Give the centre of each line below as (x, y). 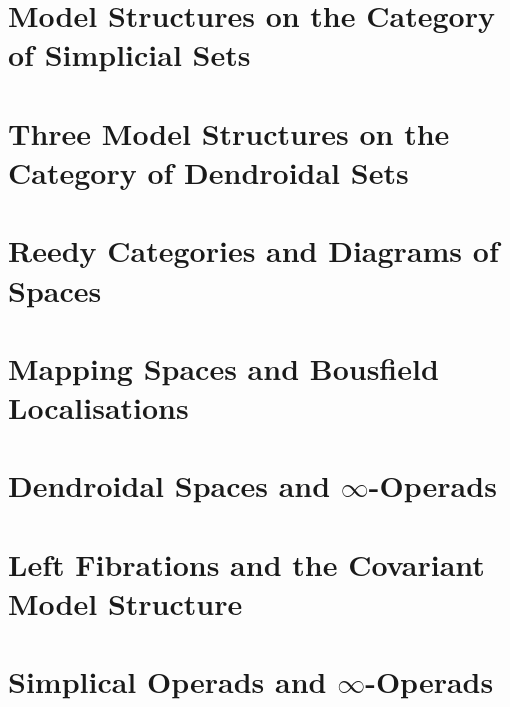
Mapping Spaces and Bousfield (223, 367)
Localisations (98, 407)
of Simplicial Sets (129, 54)
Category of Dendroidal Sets (208, 171)
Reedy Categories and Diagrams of (253, 250)
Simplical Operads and (167, 681)
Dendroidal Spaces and (169, 485)
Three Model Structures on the (229, 132)
